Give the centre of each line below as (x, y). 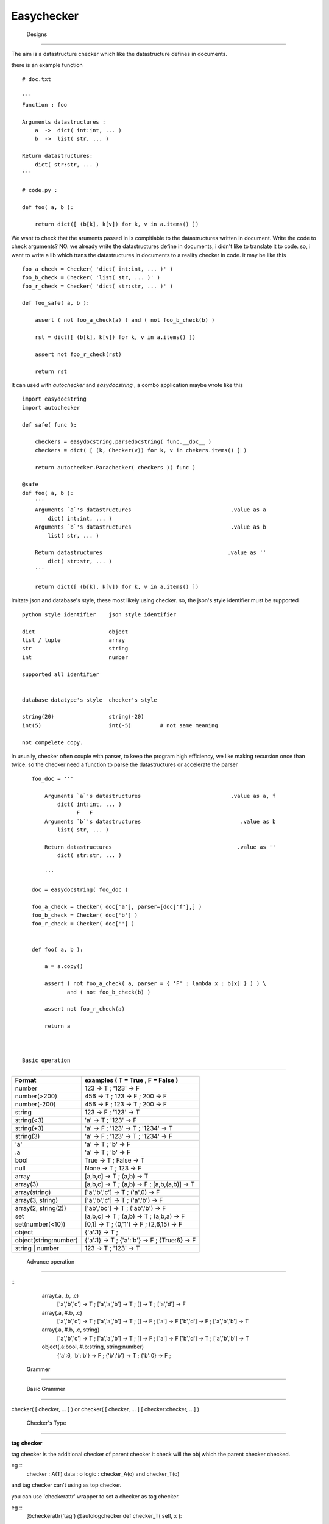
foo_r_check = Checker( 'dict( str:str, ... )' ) (98, 286)
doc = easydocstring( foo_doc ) (80, 889)
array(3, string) (37, 1200)
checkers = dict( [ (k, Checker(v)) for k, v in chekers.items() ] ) (141, 450)
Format (26, 1080)
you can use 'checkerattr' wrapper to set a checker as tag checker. (95, 1496)
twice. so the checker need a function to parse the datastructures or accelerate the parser (125, 764)
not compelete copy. (53, 742)
